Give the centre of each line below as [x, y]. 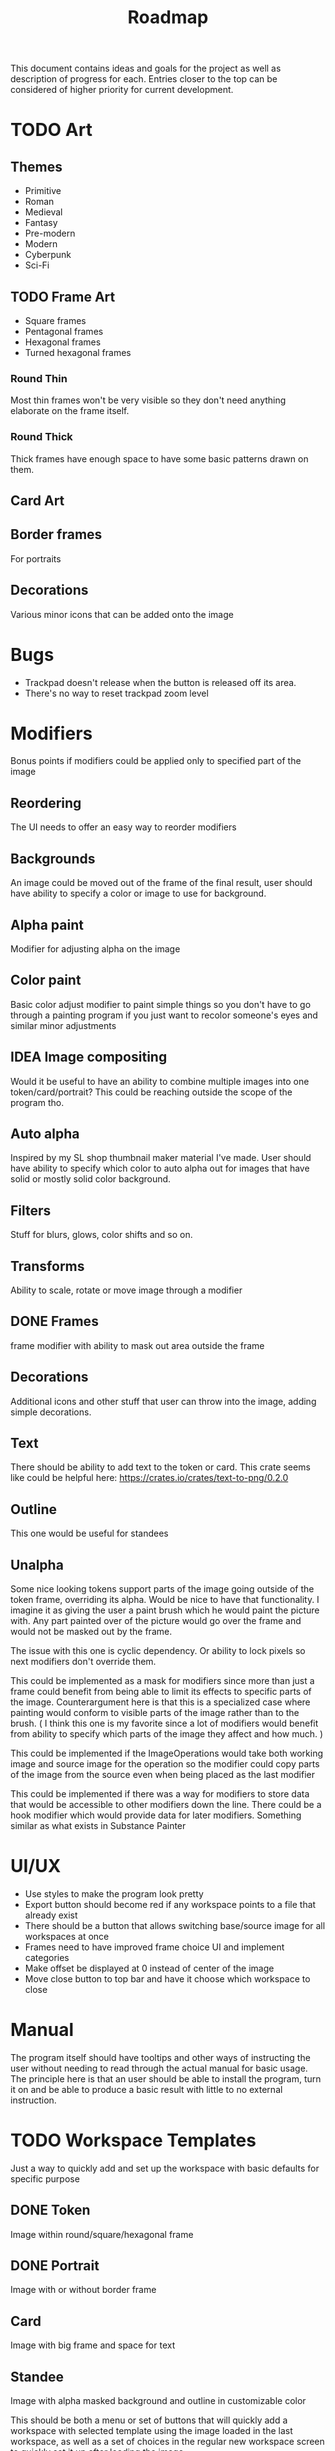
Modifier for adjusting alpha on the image [95, 948]
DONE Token [50, 2210]
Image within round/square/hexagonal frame [102, 2234]
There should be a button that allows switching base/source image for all [175, 1925]
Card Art [37, 500]
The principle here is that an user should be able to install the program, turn [166, 2078]
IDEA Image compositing [89, 1057]
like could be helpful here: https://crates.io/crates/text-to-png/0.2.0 [149, 1478]
